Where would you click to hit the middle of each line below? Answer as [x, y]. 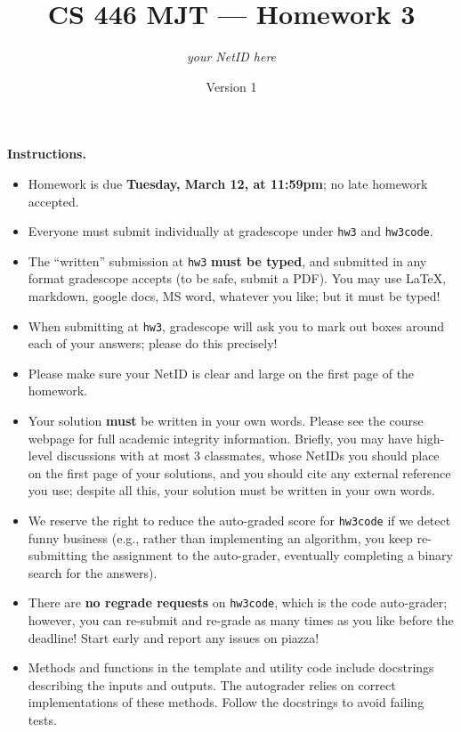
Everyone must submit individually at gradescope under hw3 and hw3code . [230, 231]
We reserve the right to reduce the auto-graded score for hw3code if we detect [239, 520]
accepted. [53, 201]
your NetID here [231, 57]
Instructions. [47, 154]
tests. [42, 720]
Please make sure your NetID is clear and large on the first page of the [221, 373]
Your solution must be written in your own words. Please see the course [226, 421]
